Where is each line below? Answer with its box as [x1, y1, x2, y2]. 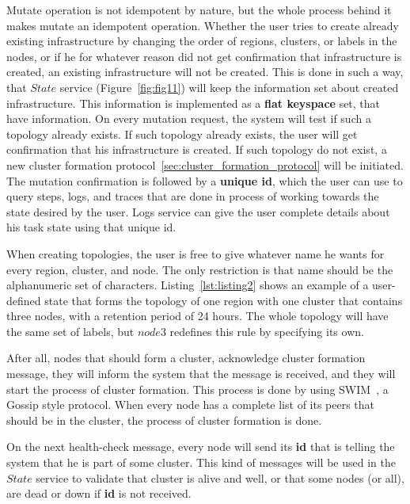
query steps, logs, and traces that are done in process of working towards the [6, 188, 379, 204]
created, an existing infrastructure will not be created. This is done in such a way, [6, 63, 404, 80]
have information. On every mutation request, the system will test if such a [6, 110, 371, 127]
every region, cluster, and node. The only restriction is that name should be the [6, 261, 393, 277]
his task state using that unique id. [6, 219, 177, 235]
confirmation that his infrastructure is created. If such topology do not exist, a [6, 141, 387, 158]
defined [6, 292, 41, 308]
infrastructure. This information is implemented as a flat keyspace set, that [6, 94, 381, 111]
